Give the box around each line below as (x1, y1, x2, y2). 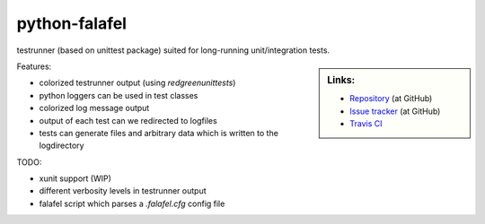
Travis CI (349, 117, 383, 129)
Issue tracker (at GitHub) (349, 106, 441, 116)
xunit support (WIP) (39, 173, 112, 184)
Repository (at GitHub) (349, 93, 433, 104)
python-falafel (16, 13, 128, 33)
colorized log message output (39, 103, 150, 114)
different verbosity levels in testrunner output (39, 185, 207, 196)
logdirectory (39, 140, 84, 151)
